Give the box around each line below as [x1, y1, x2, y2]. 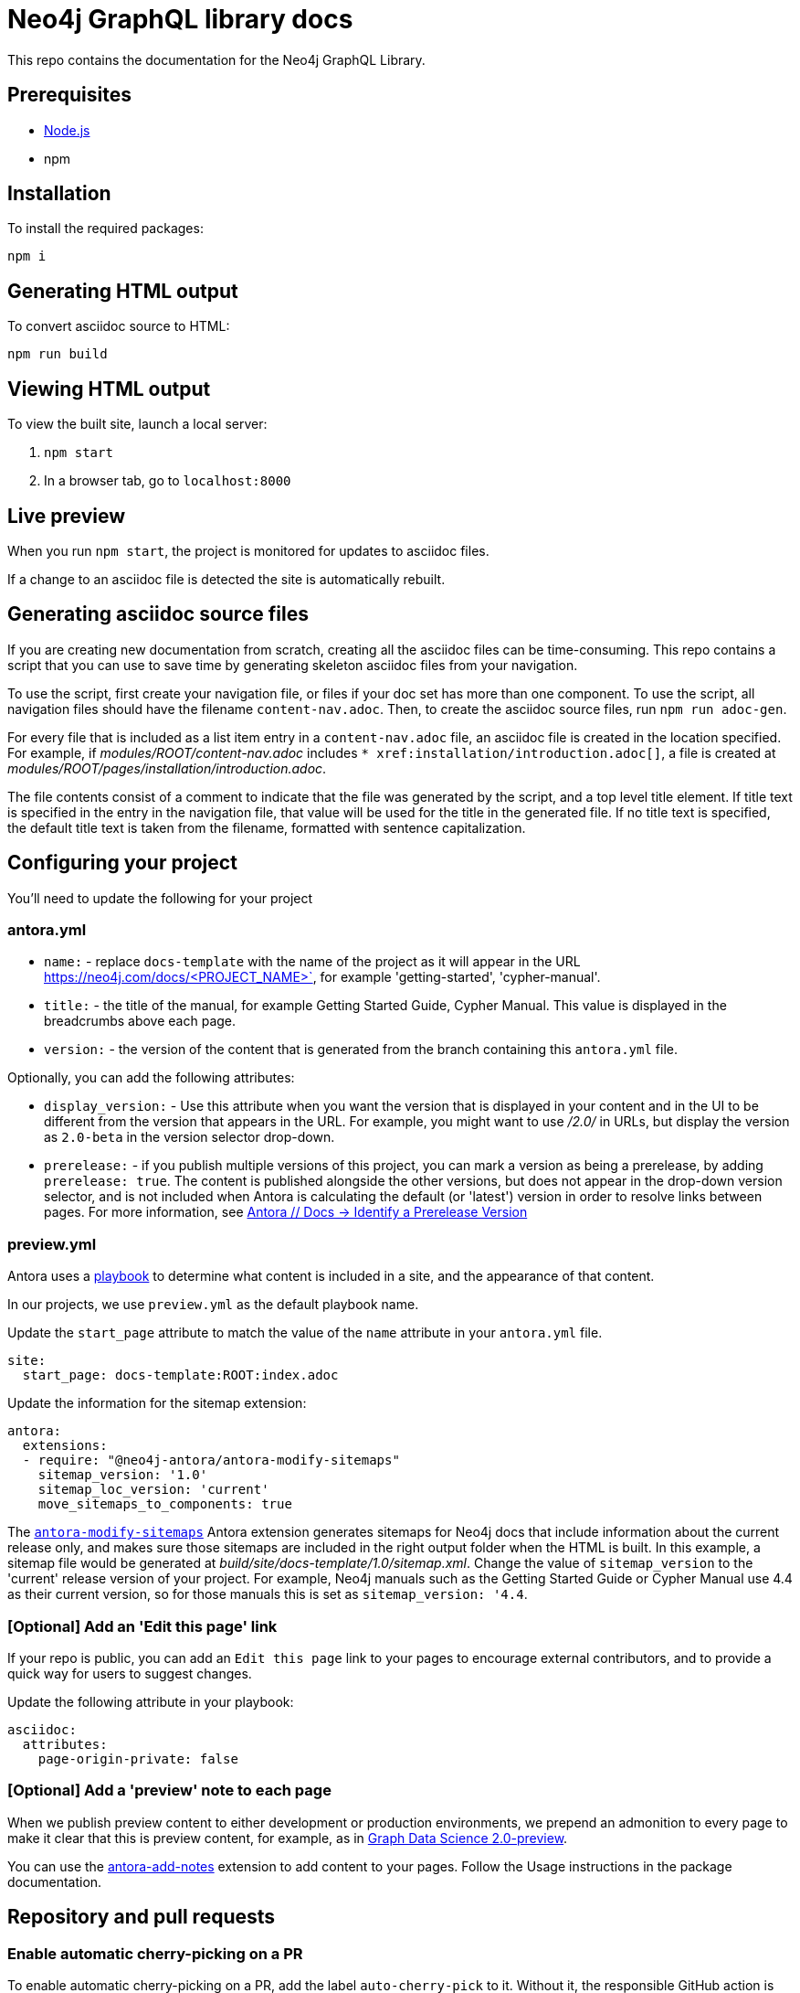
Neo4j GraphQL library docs [7, 4, 353, 35]
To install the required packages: [7, 220, 204, 237]
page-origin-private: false [37, 1751, 238, 1766]
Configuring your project [7, 851, 237, 875]
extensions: [22, 1438, 108, 1454]
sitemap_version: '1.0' [37, 1467, 208, 1483]
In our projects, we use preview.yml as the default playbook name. [7, 1296, 419, 1313]
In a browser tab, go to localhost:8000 [44, 473, 291, 489]
